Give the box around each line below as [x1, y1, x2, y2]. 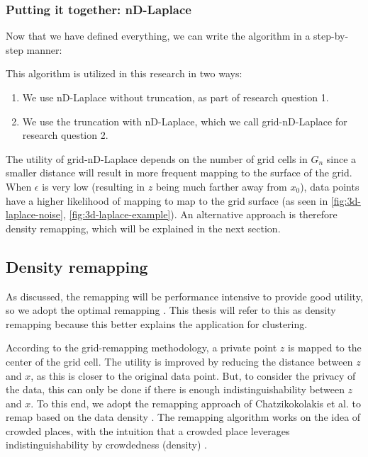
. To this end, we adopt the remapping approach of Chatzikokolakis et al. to [30, 395, 361, 410]
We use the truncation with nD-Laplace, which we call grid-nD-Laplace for [22, 113, 347, 128]
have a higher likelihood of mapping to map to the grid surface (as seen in [6, 193, 328, 208]
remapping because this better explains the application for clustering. [6, 316, 308, 331]
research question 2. [22, 128, 108, 142]
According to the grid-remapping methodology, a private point [6, 340, 277, 355]
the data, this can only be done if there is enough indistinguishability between [6, 382, 345, 397]
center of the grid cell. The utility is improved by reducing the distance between [6, 354, 353, 368]
